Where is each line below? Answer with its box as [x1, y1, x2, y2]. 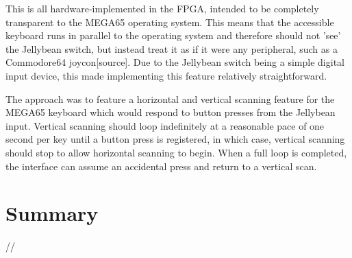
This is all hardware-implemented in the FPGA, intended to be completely [5, 1, 319, 15]
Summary [5, 199, 99, 227]
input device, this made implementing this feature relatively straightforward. [5, 68, 327, 82]
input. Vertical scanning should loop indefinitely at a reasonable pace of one [5, 118, 325, 132]
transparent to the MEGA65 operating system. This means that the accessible [5, 14, 334, 29]
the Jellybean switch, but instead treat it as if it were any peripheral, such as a [5, 41, 338, 56]
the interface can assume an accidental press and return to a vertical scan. [5, 159, 317, 173]
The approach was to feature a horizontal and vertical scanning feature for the [5, 91, 335, 106]
